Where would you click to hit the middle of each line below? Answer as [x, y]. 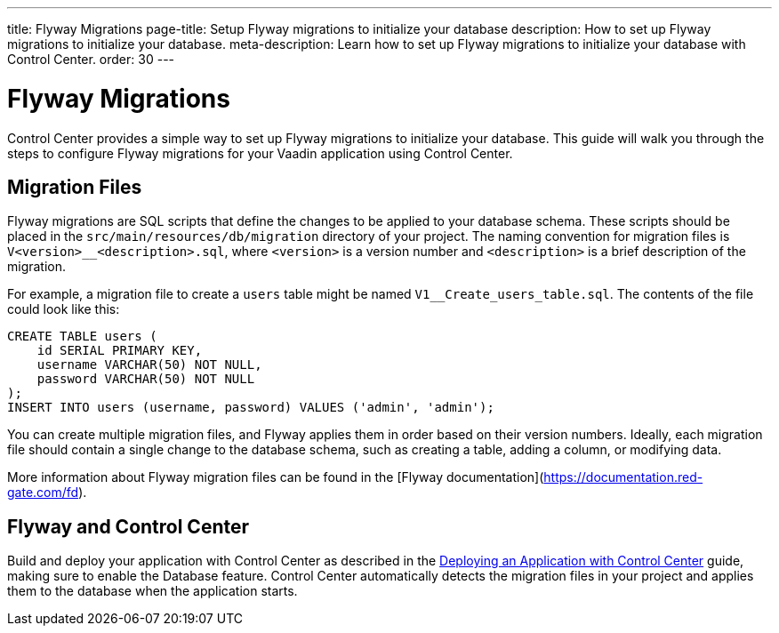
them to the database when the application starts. [153, 591]
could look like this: [64, 309]
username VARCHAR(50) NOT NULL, [149, 365]
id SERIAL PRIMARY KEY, [120, 351]
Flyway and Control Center [128, 526]
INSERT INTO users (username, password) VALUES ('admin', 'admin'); [251, 408]
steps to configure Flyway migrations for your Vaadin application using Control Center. [260, 153]
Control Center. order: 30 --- [91, 59]
